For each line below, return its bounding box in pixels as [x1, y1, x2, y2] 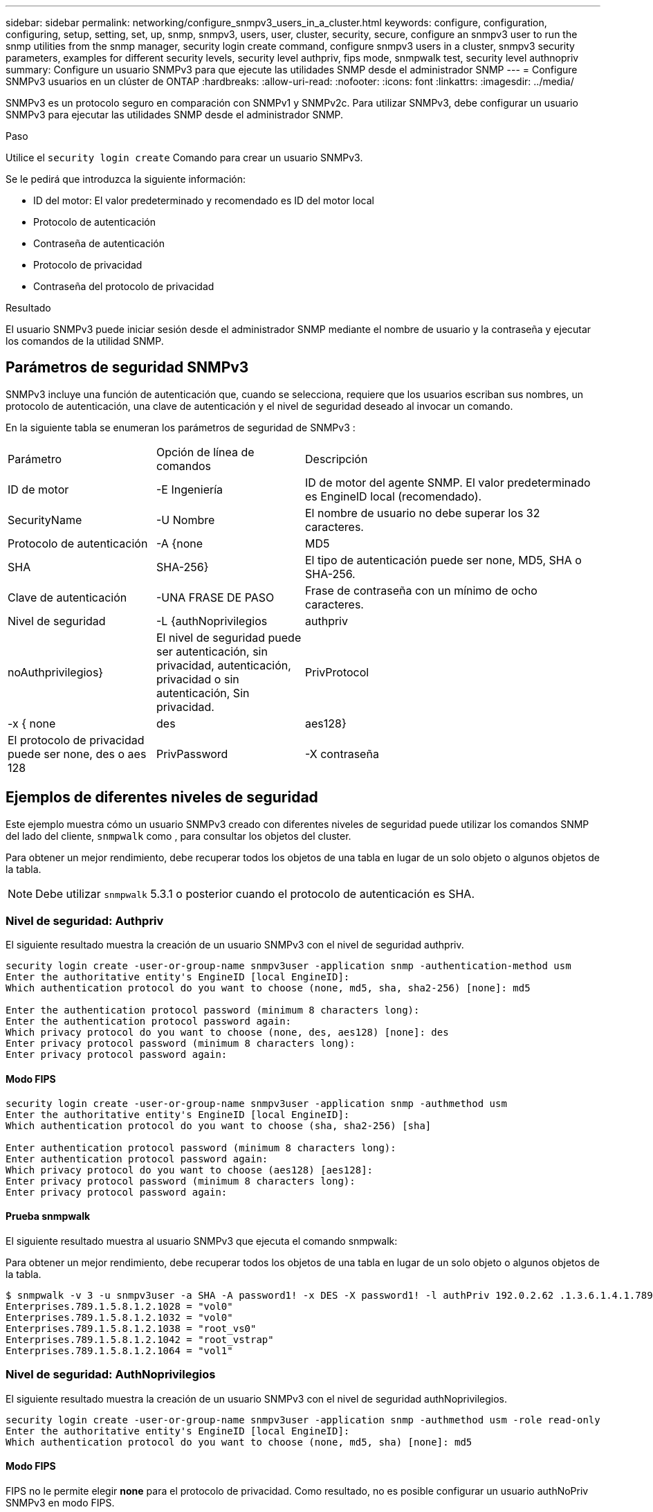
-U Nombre [156, 512, 215, 527]
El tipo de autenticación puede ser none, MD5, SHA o [305, 552, 582, 567]
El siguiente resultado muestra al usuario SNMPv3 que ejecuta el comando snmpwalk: [6, 1234, 398, 1247]
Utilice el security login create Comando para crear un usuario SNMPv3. [6, 152, 363, 163]
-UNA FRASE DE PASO [156, 590, 275, 604]
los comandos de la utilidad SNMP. [6, 335, 164, 347]
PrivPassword [156, 746, 228, 761]
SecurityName [8, 512, 82, 527]
